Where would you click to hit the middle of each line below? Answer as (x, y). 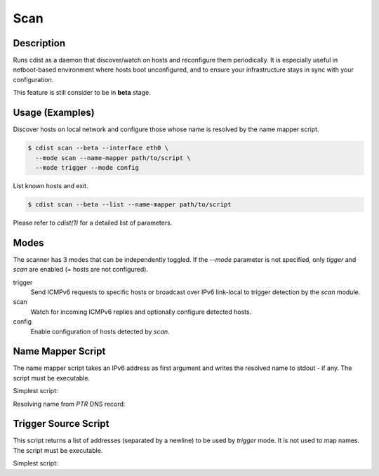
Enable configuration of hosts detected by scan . (100, 331)
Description (39, 43)
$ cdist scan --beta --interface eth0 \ (98, 148)
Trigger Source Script (61, 424)
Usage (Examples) (54, 113)
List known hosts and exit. (51, 185)
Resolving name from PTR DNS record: (69, 404)
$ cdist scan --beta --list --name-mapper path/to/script (129, 204)
